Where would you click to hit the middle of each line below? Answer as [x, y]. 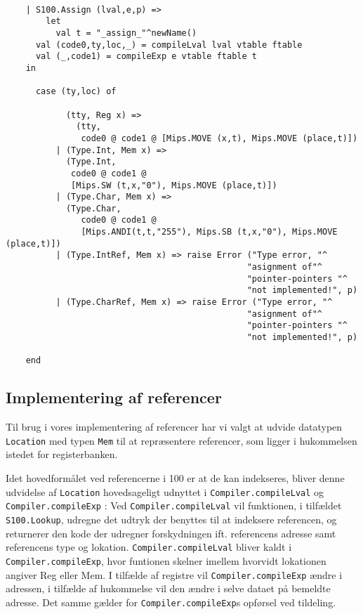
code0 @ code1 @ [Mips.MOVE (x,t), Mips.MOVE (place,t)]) [219, 138]
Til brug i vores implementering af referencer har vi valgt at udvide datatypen [174, 427]
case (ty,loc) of [76, 92]
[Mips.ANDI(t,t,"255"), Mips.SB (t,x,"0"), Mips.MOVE [209, 232]
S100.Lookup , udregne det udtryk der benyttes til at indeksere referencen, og [171, 519]
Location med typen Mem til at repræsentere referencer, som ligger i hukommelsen [181, 440]
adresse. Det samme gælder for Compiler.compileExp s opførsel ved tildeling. [171, 602]
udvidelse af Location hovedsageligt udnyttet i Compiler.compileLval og [165, 491]
